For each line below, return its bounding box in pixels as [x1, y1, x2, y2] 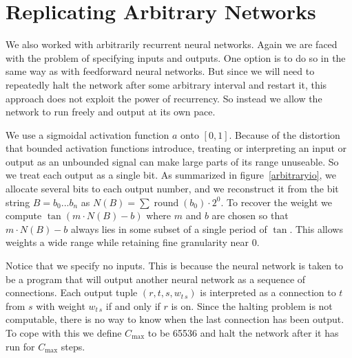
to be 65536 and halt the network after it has [147, 326, 339, 339]
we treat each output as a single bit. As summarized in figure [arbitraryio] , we [6, 168, 337, 182]
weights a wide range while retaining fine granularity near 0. [6, 235, 260, 249]
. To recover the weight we [220, 194, 332, 209]
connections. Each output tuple [6, 285, 138, 300]
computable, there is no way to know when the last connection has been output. [6, 312, 344, 326]
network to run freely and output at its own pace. [6, 104, 216, 119]
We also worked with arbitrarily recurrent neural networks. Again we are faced [6, 37, 338, 52]
